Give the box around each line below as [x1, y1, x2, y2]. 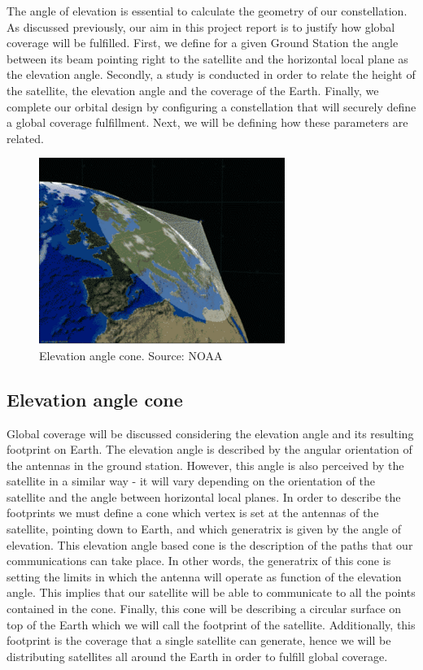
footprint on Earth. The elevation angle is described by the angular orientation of [7, 441, 412, 458]
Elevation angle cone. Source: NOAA [39, 346, 223, 363]
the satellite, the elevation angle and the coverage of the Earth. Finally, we [7, 81, 379, 98]
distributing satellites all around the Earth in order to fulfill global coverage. [7, 647, 388, 664]
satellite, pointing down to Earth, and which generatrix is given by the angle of [7, 520, 402, 537]
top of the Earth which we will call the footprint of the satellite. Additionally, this [7, 616, 416, 633]
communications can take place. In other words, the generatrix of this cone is [7, 552, 391, 569]
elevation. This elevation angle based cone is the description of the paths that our [7, 536, 413, 553]
